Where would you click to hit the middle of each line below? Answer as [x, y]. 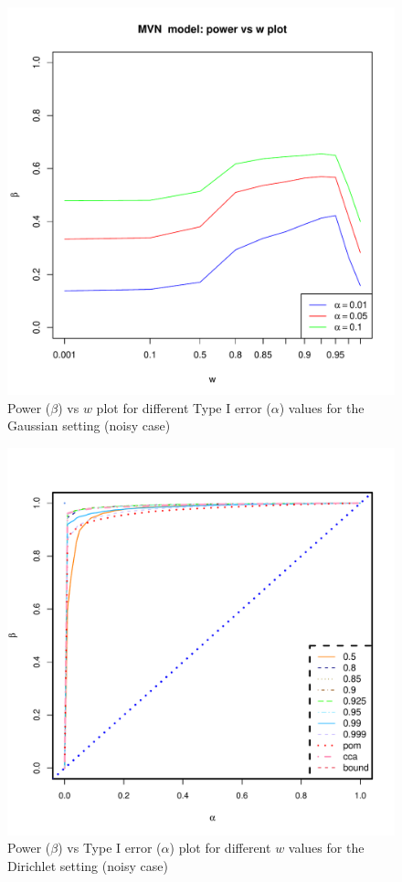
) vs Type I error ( [110, 848]
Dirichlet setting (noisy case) [88, 865]
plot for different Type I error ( [184, 407]
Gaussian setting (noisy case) [89, 425]
